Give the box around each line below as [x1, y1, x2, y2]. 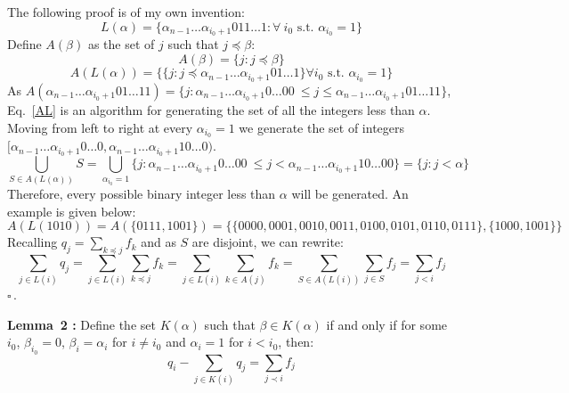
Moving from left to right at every [7, 118, 193, 136]
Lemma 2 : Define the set [7, 315, 156, 333]
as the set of [87, 35, 155, 53]
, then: [278, 332, 314, 351]
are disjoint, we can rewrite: [191, 233, 344, 251]
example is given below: [7, 201, 136, 220]
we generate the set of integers [239, 118, 405, 136]
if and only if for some [326, 315, 448, 333]
